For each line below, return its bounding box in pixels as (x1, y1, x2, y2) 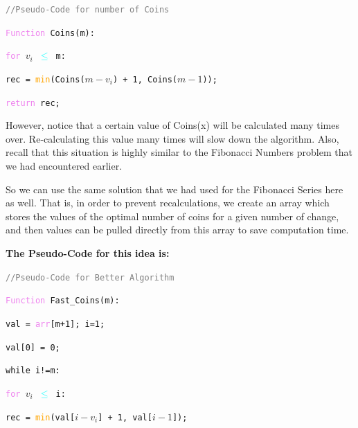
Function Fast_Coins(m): (6, 296, 120, 306)
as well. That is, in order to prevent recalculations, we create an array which (6, 195, 330, 210)
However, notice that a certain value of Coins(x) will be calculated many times (6, 118, 340, 132)
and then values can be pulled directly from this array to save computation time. (6, 222, 349, 237)
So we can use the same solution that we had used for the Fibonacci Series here (6, 181, 343, 196)
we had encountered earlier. (6, 159, 123, 173)
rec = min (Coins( (6, 74, 85, 84)
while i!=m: (6, 366, 60, 376)
